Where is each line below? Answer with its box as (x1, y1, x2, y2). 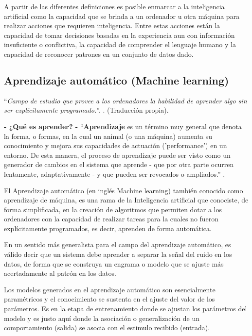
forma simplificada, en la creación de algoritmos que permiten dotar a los (4, 204, 222, 214)
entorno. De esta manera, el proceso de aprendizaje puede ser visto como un (4, 150, 231, 160)
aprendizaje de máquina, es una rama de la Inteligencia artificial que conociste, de (4, 195, 249, 205)
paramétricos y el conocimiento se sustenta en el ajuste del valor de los (4, 294, 215, 304)
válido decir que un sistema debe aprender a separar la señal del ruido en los (4, 249, 232, 259)
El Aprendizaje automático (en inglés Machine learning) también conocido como (4, 185, 243, 195)
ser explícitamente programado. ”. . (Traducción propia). (4, 105, 169, 115)
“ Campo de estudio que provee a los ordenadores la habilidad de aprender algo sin (4, 95, 247, 105)
